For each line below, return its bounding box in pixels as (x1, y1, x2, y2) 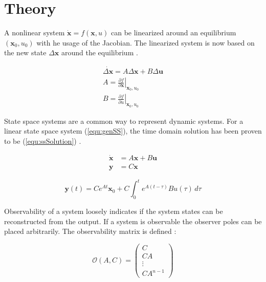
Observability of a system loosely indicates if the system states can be (4, 205, 223, 216)
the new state (4, 47, 47, 58)
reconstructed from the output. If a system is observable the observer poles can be (4, 215, 262, 226)
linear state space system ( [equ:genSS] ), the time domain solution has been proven (4, 125, 262, 136)
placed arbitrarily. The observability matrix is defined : (4, 226, 176, 236)
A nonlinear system (4, 27, 65, 38)
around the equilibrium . (61, 47, 138, 58)
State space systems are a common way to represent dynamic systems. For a (4, 115, 243, 126)
